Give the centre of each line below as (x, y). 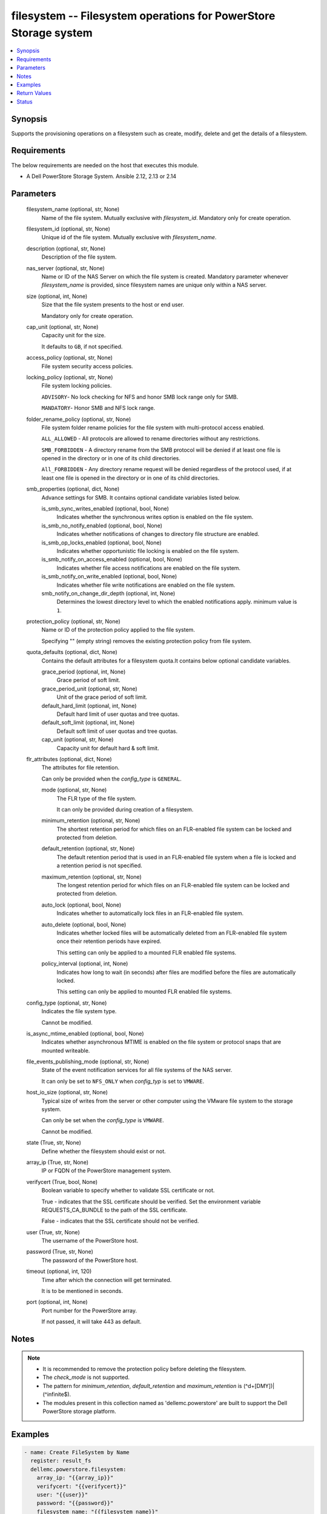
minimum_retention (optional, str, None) (91, 821)
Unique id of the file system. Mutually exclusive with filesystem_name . (129, 237)
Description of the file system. (79, 257)
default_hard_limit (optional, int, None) (89, 706)
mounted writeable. (66, 1050)
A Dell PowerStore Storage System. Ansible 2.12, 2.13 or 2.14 (101, 176)
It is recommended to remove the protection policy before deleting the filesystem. (144, 1369)
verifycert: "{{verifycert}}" (81, 1486)
